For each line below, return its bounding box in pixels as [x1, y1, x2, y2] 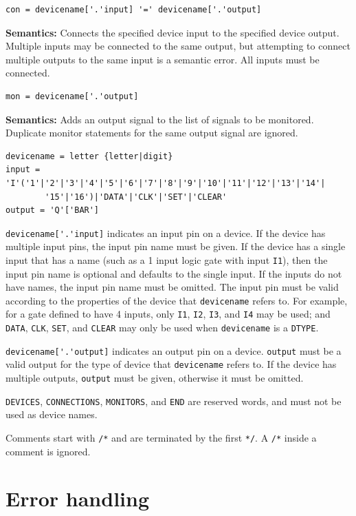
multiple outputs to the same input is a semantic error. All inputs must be [5, 52, 320, 66]
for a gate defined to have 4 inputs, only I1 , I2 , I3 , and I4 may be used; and [5, 307, 331, 321]
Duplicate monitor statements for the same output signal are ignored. [5, 125, 298, 140]
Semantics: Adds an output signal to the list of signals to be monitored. [5, 112, 314, 126]
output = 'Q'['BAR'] [5, 205, 100, 216]
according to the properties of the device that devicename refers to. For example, [5, 293, 348, 307]
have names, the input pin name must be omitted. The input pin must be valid [5, 280, 339, 294]
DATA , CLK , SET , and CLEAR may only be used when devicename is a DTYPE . [5, 320, 319, 335]
